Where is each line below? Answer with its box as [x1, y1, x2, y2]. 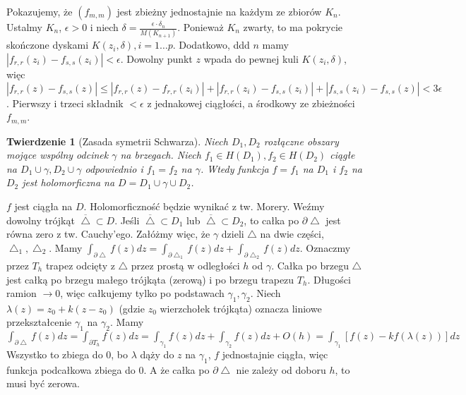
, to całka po [244, 212, 299, 227]
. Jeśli [114, 212, 140, 227]
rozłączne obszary [263, 133, 339, 148]
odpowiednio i [85, 161, 143, 176]
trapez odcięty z [45, 257, 115, 272]
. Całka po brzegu [271, 257, 349, 272]
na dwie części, [260, 226, 324, 241]
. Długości [307, 272, 351, 286]
